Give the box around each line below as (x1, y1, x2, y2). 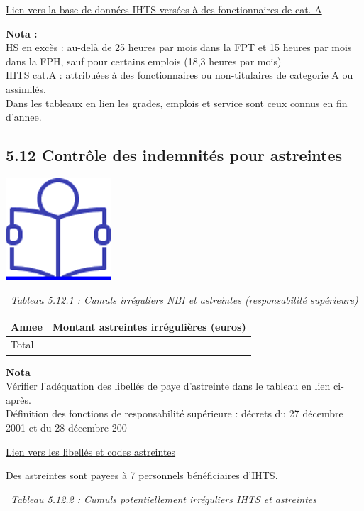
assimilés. (6, 81, 46, 96)
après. (6, 392, 31, 407)
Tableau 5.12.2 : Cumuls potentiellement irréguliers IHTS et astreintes (11, 491, 316, 506)
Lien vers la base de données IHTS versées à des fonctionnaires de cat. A (6, 2, 322, 16)
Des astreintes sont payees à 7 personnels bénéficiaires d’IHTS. (6, 468, 278, 483)
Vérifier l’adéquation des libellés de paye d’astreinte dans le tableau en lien (6, 378, 331, 393)
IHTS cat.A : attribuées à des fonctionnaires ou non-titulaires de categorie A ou (6, 67, 353, 82)
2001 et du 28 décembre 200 (6, 419, 127, 434)
